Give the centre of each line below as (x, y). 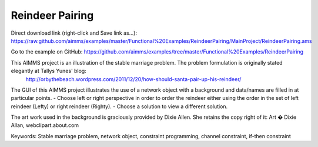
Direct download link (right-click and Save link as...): (74, 33)
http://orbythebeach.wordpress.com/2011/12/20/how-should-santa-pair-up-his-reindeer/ (133, 79)
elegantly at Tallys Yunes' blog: (48, 71)
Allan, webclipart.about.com (45, 125)
